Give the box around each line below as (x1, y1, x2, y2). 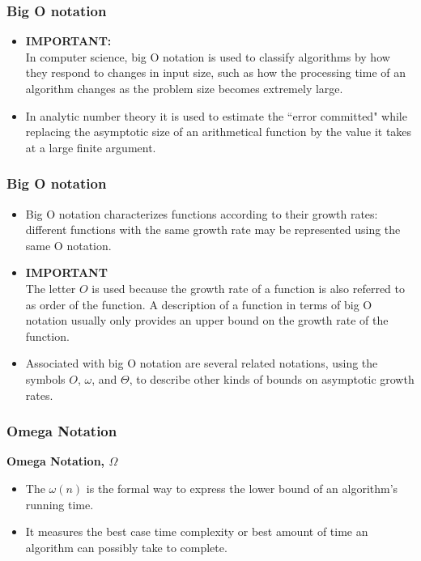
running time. (25, 495, 94, 512)
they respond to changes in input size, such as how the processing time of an (25, 64, 406, 81)
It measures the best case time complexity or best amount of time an (25, 523, 368, 540)
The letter (25, 279, 76, 296)
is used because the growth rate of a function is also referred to (91, 279, 406, 296)
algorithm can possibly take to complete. (25, 538, 228, 555)
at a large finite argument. (25, 138, 156, 155)
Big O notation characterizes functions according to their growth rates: (25, 205, 378, 222)
